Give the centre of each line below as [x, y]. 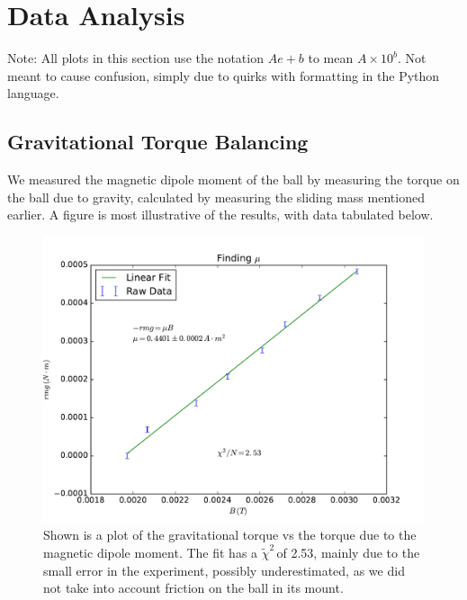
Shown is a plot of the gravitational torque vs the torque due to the [230, 535]
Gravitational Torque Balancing [158, 142]
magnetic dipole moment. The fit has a [151, 553]
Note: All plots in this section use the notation [135, 58]
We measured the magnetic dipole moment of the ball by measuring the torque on [233, 179]
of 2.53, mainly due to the [348, 553]
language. [33, 93]
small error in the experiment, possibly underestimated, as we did [224, 570]
